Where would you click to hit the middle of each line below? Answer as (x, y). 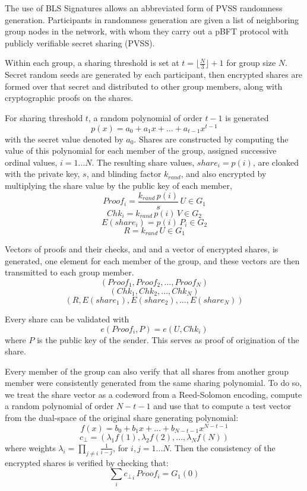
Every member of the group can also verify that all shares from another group (147, 371)
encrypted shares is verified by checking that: (87, 462)
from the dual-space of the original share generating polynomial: (122, 418)
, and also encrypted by (224, 174)
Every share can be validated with (67, 319)
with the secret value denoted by (64, 139)
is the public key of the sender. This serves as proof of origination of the (168, 339)
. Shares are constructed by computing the (211, 139)
